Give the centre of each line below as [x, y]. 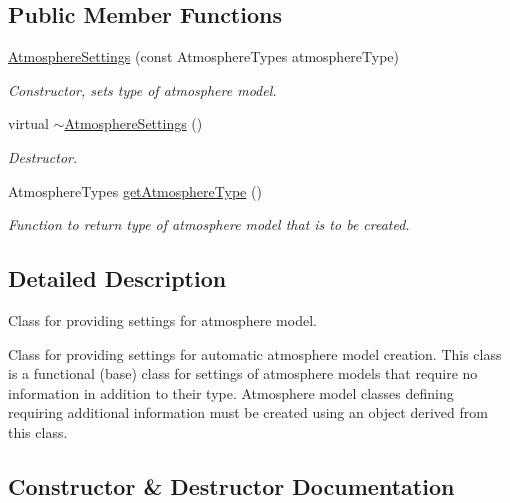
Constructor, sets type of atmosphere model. [142, 89]
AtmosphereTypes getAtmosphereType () [135, 190]
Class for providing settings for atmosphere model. [162, 319]
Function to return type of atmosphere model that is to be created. [209, 224]
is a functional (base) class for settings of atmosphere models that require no [243, 373]
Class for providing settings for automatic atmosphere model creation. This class [255, 353]
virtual [28, 123]
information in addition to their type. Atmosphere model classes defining [231, 392]
